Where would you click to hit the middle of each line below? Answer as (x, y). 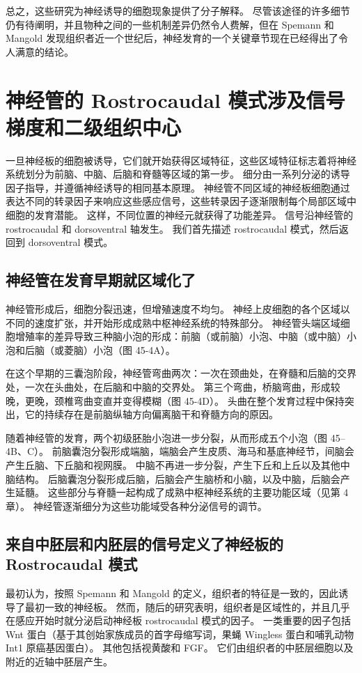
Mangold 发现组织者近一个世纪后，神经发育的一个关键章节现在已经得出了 (172, 38)
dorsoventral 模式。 (71, 242)
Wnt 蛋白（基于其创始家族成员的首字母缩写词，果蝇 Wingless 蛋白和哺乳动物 (180, 634)
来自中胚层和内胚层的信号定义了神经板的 (144, 543)
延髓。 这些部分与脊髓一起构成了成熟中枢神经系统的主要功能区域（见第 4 (182, 492)
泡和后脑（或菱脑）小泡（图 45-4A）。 (90, 349)
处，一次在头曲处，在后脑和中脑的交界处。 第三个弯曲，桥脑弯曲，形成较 (173, 387)
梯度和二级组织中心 (94, 126)
